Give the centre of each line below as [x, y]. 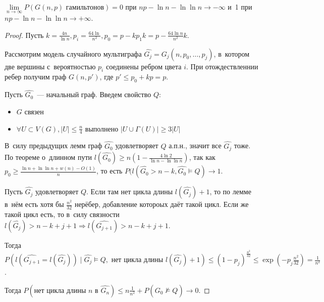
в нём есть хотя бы [34, 204]
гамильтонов [85, 8]
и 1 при [240, 7]
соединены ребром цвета [144, 66]
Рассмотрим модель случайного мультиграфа [73, 53]
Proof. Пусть [24, 35]
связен [34, 112]
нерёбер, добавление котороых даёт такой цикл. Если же [161, 204]
